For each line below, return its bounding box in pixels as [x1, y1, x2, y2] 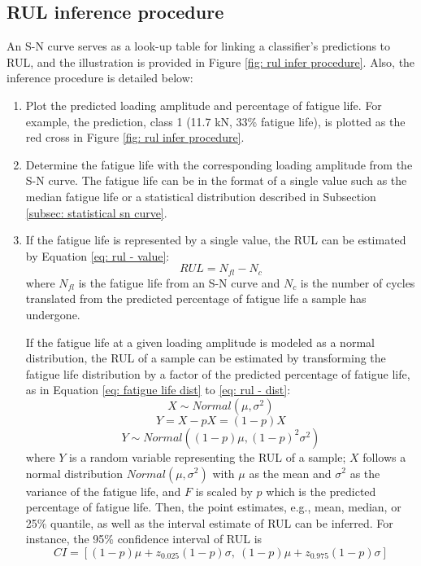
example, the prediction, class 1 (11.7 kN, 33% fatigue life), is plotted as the [25, 112, 406, 129]
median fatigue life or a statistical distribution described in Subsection [25, 187, 376, 204]
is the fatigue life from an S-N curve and [78, 274, 280, 291]
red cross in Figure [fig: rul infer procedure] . [25, 129, 245, 146]
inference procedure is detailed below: [7, 69, 193, 86]
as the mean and [249, 464, 332, 481]
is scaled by [195, 482, 253, 499]
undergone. [25, 305, 80, 322]
